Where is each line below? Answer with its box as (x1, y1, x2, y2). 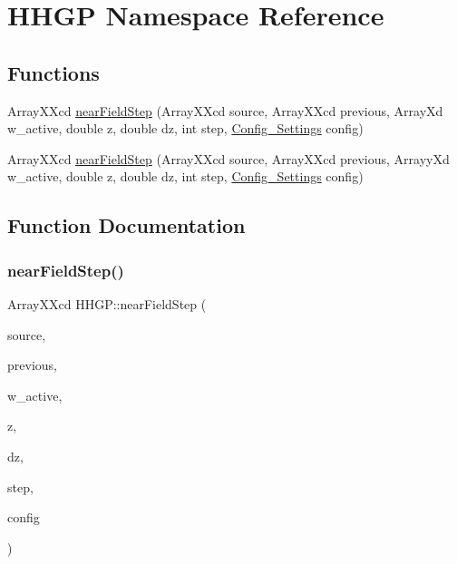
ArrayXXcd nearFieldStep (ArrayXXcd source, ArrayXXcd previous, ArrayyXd (7, 149, 450, 168)
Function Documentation (7, 211, 246, 239)
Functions (7, 58, 100, 86)
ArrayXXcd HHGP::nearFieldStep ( (7, 294, 207, 313)
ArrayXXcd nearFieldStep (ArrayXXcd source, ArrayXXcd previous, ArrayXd (7, 101, 443, 120)
